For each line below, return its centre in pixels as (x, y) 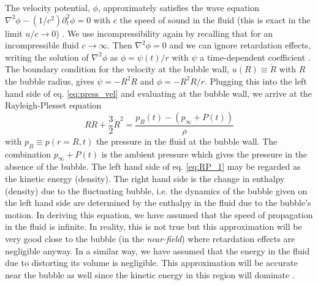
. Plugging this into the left (256, 81)
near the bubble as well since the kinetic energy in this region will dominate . (150, 274)
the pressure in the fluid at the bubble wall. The (187, 141)
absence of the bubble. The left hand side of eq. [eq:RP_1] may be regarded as (153, 166)
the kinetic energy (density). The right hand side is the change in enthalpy (145, 178)
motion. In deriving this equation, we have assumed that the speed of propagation (159, 214)
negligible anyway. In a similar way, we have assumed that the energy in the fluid (157, 250)
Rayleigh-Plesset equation (53, 105)
